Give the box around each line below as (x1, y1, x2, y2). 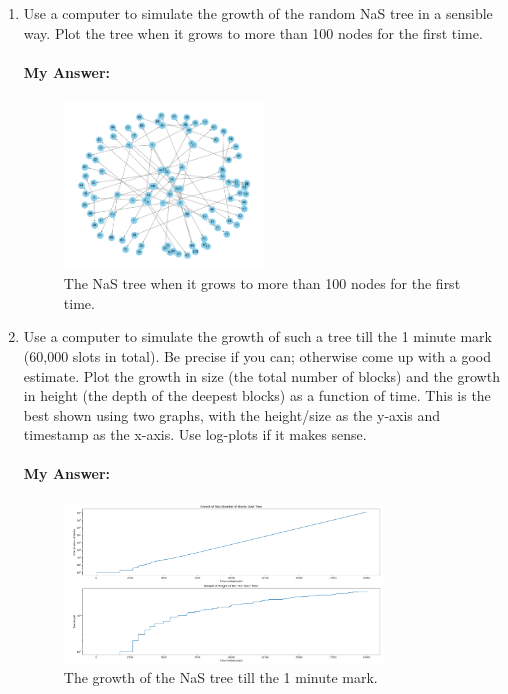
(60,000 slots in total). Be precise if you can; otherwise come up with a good (23, 345, 492, 366)
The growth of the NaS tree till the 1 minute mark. (63, 667, 378, 688)
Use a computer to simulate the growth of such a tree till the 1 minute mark (23, 326, 492, 347)
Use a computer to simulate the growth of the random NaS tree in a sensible (23, 3, 493, 23)
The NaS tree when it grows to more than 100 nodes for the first (63, 273, 461, 294)
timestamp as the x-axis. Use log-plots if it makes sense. (23, 424, 367, 445)
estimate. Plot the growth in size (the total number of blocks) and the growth (23, 365, 500, 386)
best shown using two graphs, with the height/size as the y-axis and (23, 404, 441, 425)
